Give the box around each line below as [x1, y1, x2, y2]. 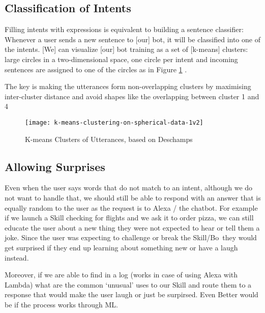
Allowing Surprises [5, 158, 105, 174]
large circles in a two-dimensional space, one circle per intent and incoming [5, 53, 238, 64]
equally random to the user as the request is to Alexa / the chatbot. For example [5, 202, 258, 213]
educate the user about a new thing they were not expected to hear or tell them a [5, 222, 260, 233]
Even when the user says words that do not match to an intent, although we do [5, 182, 253, 193]
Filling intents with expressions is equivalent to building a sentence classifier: [5, 24, 244, 35]
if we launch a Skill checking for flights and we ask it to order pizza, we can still [5, 212, 254, 223]
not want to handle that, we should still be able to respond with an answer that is [5, 192, 261, 203]
